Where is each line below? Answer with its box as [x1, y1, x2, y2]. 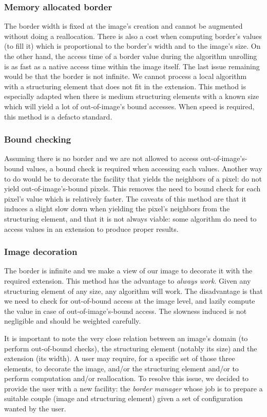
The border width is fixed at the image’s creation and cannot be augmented [4, 21, 243, 31]
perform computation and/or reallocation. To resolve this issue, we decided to [4, 373, 249, 384]
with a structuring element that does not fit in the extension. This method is [4, 81, 246, 91]
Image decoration [4, 245, 78, 258]
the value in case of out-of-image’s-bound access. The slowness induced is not [4, 305, 247, 316]
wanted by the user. [4, 403, 66, 414]
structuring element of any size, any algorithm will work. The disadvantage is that [4, 285, 263, 296]
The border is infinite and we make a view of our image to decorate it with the [4, 265, 253, 276]
